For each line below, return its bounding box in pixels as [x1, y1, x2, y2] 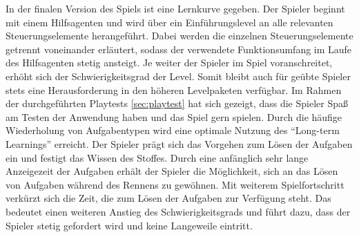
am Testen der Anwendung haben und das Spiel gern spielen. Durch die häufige [6, 109, 342, 124]
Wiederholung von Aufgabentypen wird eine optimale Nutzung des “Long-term [6, 123, 340, 138]
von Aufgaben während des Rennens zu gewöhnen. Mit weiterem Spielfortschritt [6, 177, 345, 191]
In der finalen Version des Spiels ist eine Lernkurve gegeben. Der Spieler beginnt [6, 1, 345, 15]
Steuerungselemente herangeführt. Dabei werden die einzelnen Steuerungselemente [6, 28, 353, 43]
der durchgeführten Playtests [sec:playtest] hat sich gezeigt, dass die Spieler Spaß [6, 96, 348, 111]
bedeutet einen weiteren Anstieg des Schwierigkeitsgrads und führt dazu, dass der [6, 204, 351, 218]
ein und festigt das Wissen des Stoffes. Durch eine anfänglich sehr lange [6, 150, 309, 164]
